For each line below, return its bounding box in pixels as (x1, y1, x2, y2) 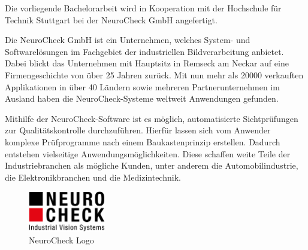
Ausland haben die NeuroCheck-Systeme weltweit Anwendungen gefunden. (5, 92, 279, 105)
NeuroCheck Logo (29, 233, 94, 246)
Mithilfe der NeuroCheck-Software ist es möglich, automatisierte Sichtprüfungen (5, 112, 298, 124)
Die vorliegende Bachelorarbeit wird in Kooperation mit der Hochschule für (5, 2, 282, 14)
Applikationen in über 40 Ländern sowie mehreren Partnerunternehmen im (5, 80, 280, 93)
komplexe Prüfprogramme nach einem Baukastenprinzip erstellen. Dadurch (5, 135, 280, 148)
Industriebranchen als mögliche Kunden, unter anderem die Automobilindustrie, (5, 159, 298, 172)
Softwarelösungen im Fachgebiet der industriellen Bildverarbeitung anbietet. (5, 45, 284, 57)
